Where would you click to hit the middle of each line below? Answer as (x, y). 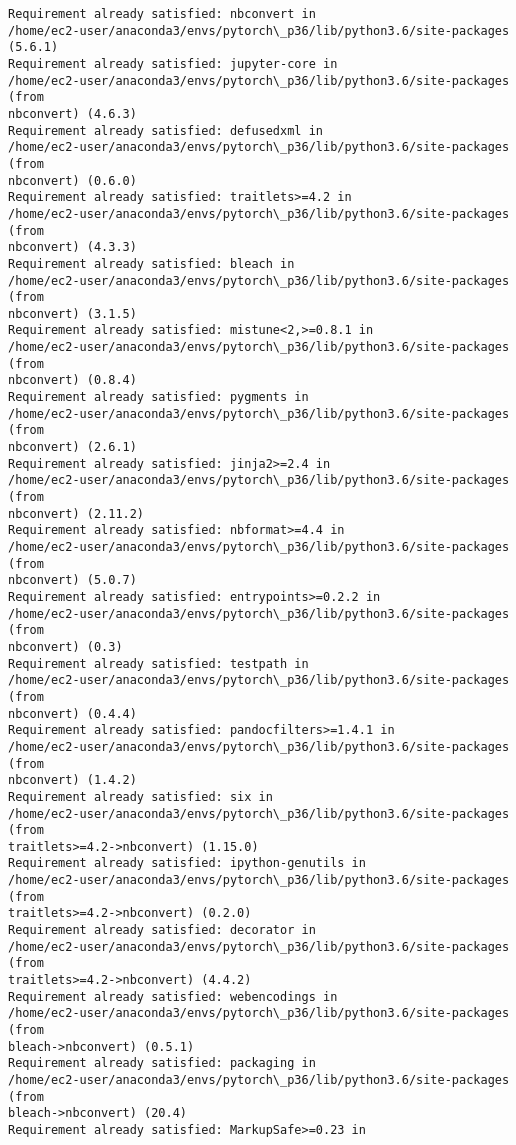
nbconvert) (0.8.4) (72, 380)
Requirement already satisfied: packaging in (162, 1063)
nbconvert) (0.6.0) (72, 180)
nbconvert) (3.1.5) (72, 313)
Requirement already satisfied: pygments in (158, 397)
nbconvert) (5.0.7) (72, 580)
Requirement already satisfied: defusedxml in (165, 130)
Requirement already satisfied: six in (140, 796)
